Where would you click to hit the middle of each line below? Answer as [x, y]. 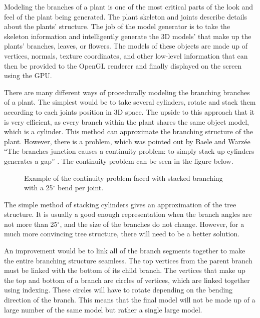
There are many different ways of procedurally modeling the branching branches [127, 92]
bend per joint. [81, 188]
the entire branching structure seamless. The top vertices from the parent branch [128, 260]
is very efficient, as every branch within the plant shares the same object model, [126, 121]
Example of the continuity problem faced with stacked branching [123, 178]
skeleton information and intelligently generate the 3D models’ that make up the [128, 36]
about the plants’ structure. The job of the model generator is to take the [117, 26]
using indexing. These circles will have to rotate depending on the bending [118, 290]
